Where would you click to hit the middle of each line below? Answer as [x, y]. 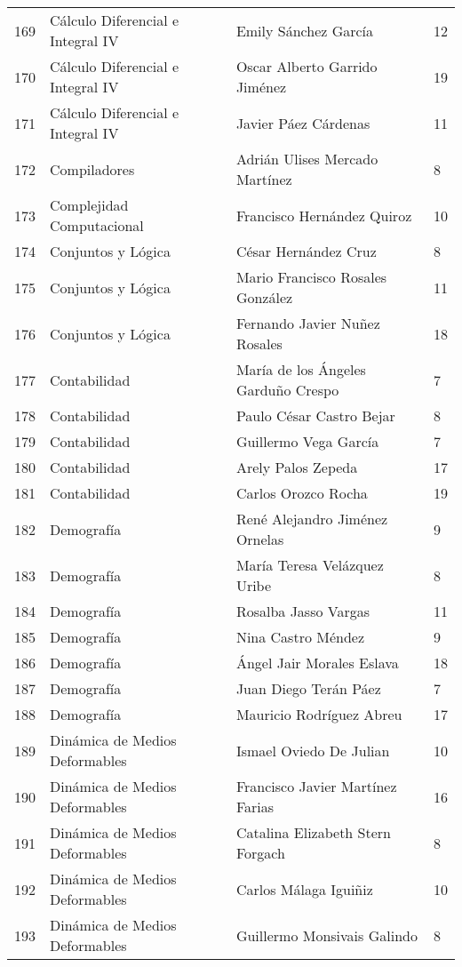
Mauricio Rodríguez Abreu [319, 714]
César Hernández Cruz [306, 251]
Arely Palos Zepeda [297, 467]
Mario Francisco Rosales [311, 277]
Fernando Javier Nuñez [308, 323]
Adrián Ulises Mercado [307, 159]
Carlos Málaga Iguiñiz [304, 889]
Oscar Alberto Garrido [307, 66]
